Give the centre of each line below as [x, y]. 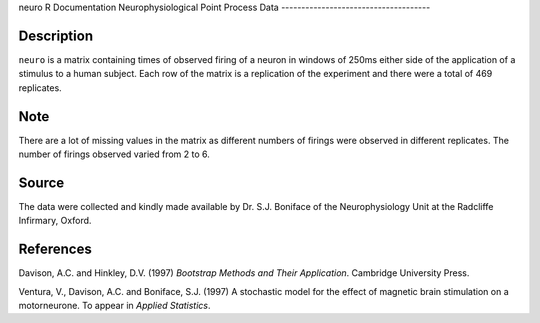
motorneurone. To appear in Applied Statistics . [114, 305]
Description [56, 35]
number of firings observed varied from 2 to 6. [114, 154]
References [55, 249]
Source [41, 182]
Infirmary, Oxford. [55, 221]
